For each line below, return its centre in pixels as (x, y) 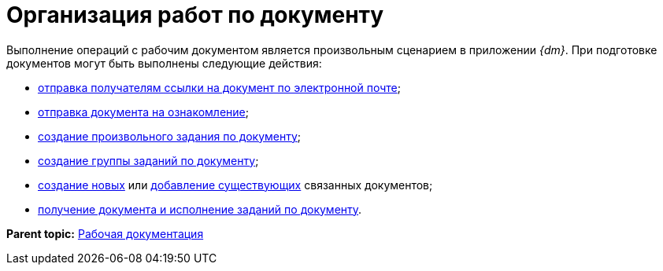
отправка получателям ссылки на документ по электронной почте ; (219, 87)
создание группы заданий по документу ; (148, 160)
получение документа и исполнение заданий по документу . (200, 209)
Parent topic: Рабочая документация (105, 233)
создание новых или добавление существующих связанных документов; (235, 185)
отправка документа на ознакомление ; (143, 112)
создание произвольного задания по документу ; (170, 136)
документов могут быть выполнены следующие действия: (164, 63)
